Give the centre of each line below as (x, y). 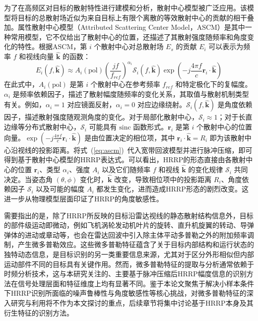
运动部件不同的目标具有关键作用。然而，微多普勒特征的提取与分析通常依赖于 (129, 264)
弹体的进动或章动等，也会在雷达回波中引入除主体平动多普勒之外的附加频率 (126, 234)
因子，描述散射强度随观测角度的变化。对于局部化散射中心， (101, 117)
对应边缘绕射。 (161, 104)
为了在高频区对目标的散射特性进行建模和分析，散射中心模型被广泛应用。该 (126, 7)
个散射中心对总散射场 (129, 46)
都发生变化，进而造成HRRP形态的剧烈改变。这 (172, 189)
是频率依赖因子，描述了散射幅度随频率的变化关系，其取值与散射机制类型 (131, 94)
